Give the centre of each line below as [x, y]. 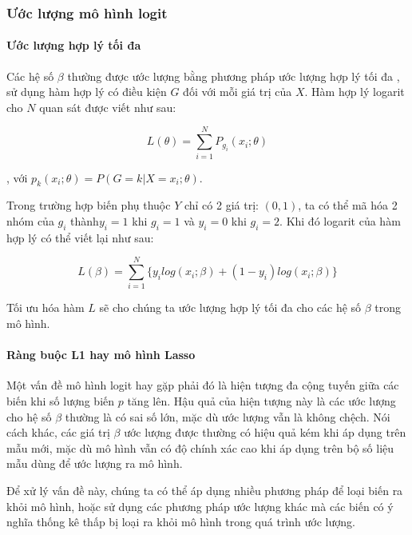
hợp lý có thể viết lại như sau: [80, 237]
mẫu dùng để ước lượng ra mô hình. [95, 463]
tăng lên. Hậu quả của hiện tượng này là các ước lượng [261, 401]
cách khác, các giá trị [58, 432]
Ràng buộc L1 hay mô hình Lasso [101, 355]
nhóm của [30, 220]
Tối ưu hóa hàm [46, 307]
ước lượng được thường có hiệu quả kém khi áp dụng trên [265, 432]
